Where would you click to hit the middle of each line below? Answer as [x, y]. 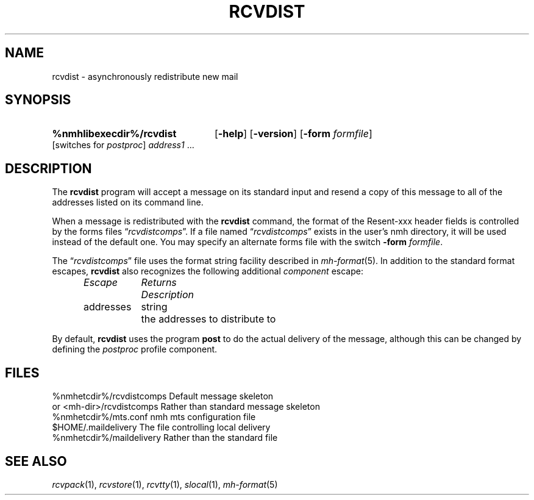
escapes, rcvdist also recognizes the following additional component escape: [208, 271]
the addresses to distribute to [208, 319]
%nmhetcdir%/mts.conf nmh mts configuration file [154, 417]
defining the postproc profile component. [135, 349]
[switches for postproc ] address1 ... [123, 145]
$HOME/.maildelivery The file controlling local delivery [161, 427]
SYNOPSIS [38, 100]
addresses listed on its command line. [128, 202]
